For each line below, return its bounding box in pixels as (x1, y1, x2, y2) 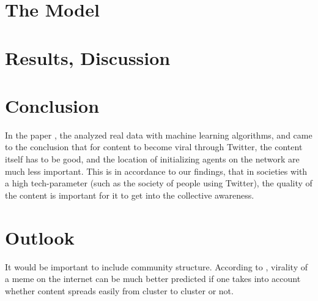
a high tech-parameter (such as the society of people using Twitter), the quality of (5, 177, 312, 189)
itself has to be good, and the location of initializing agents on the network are (5, 153, 300, 166)
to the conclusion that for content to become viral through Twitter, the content (5, 140, 303, 153)
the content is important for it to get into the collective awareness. (5, 188, 254, 201)
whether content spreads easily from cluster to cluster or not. (5, 284, 234, 297)
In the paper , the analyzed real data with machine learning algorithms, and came (5, 128, 312, 141)
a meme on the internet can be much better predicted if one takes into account (5, 272, 301, 285)
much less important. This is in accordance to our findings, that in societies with (5, 164, 308, 177)
